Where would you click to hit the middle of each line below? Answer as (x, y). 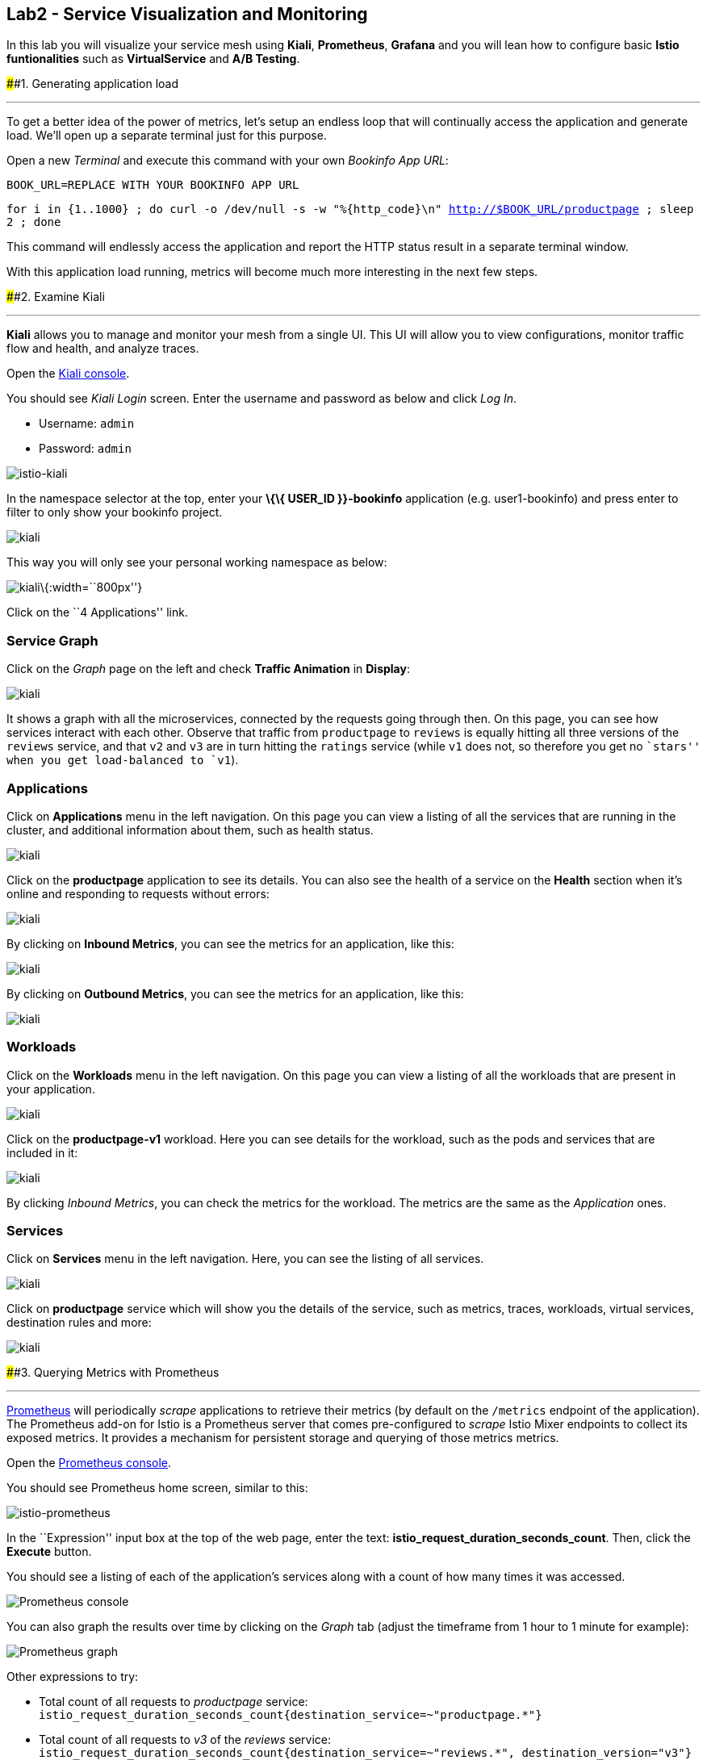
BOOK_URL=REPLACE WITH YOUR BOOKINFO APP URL (153, 185)
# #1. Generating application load (93, 84)
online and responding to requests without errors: (138, 893)
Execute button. (49, 1552)
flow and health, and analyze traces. (103, 349)
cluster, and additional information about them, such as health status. (190, 830)
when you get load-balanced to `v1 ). (123, 760)
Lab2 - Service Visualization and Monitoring (187, 14)
